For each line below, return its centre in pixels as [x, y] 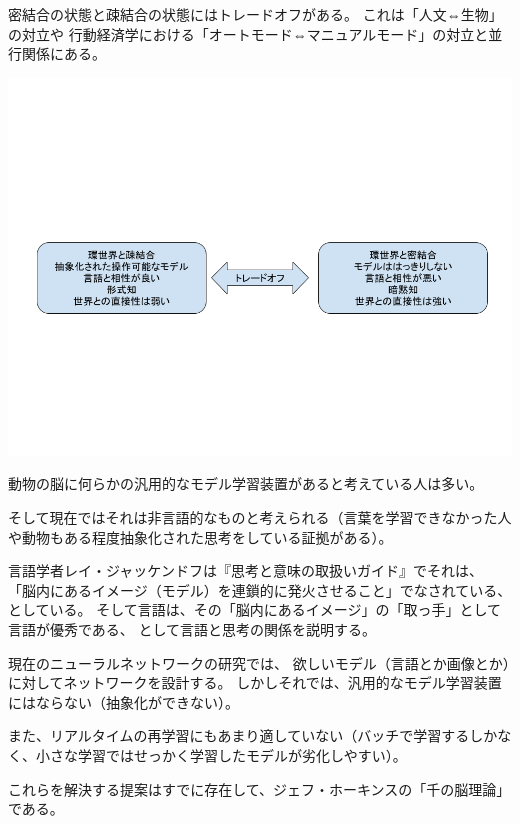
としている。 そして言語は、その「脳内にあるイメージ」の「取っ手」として [255, 609]
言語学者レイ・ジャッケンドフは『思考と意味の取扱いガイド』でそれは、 [245, 570]
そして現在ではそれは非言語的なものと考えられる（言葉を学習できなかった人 [260, 516]
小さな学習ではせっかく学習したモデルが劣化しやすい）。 [221, 754]
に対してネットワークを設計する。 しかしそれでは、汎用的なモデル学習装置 [255, 682]
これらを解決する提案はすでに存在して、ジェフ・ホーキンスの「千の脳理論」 [259, 788]
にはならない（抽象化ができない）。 [123, 701]
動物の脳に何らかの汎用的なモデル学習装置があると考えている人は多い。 [246, 483]
